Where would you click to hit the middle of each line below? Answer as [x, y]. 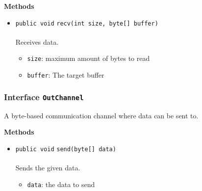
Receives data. [37, 41]
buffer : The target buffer [66, 75]
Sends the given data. [48, 167]
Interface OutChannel [44, 96]
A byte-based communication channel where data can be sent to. [101, 115]
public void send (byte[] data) [66, 149]
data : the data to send [61, 184]
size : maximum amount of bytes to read [88, 58]
